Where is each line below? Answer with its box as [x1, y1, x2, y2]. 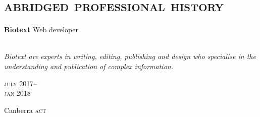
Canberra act [4, 104, 46, 115]
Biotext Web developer [4, 24, 78, 35]
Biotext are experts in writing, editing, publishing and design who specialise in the [4, 51, 256, 62]
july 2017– [4, 78, 37, 88]
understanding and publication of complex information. [4, 61, 173, 71]
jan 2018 [4, 88, 31, 98]
